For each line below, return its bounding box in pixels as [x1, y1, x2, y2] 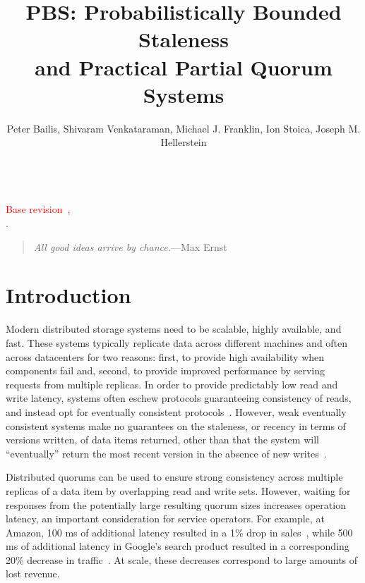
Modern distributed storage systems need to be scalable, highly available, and [6, 321, 342, 336]
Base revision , [6, 202, 71, 216]
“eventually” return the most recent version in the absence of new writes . [6, 446, 327, 460]
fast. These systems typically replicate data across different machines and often [6, 335, 348, 350]
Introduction [6, 281, 131, 309]
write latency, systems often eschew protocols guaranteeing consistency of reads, [6, 391, 352, 405]
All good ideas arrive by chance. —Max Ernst [33, 239, 227, 254]
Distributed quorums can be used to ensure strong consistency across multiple [6, 470, 343, 484]
